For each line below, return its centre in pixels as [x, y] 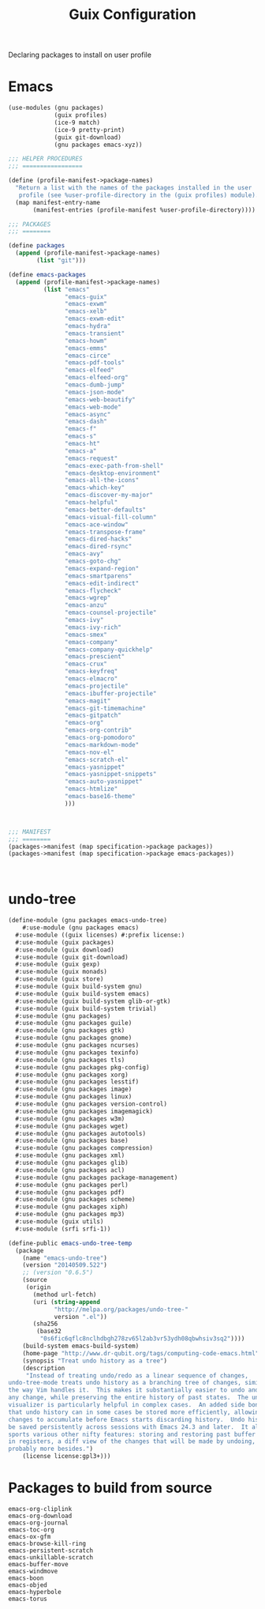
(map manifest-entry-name [58, 202]
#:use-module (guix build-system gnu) [79, 987]
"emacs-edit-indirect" [102, 583]
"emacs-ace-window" [96, 524]
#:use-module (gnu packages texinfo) [77, 1053]
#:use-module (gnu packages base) [72, 1141]
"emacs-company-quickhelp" [109, 650]
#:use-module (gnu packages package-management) [97, 1178]
